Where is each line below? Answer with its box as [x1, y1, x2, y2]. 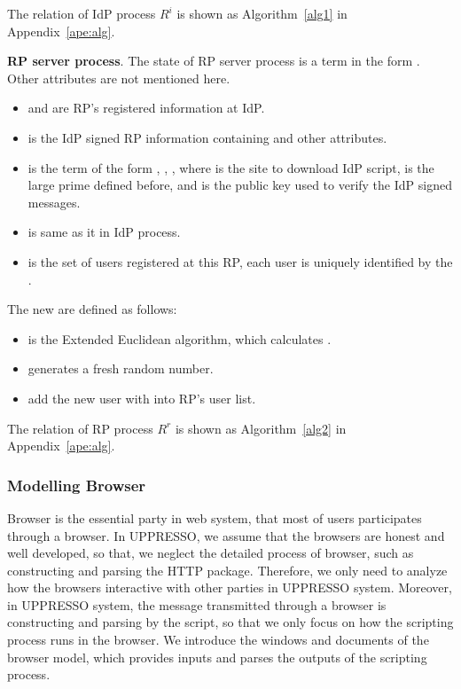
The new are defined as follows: [7, 300, 177, 318]
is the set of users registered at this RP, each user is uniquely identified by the [27, 252, 453, 270]
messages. [27, 192, 81, 211]
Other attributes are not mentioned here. [7, 68, 230, 87]
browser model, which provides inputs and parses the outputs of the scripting [7, 647, 427, 666]
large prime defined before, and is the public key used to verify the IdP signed [27, 176, 452, 194]
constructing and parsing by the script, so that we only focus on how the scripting [7, 613, 454, 631]
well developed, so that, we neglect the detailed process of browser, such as [7, 544, 414, 562]
